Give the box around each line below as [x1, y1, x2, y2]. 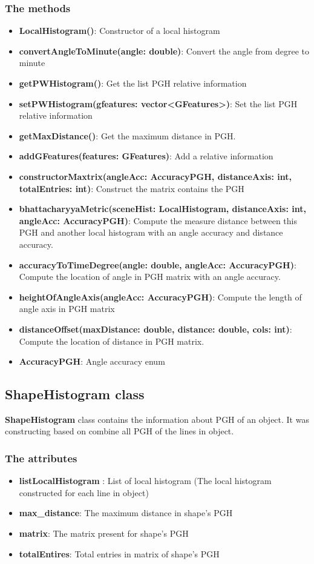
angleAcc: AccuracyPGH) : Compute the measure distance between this [19, 214, 297, 227]
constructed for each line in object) [19, 486, 149, 499]
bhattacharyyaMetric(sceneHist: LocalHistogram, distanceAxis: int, [19, 202, 306, 215]
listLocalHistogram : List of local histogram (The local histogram [19, 474, 272, 487]
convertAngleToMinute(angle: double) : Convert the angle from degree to [19, 44, 309, 57]
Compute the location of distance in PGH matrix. [19, 334, 204, 347]
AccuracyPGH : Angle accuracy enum [19, 355, 165, 368]
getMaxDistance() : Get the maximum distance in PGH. [19, 129, 236, 142]
